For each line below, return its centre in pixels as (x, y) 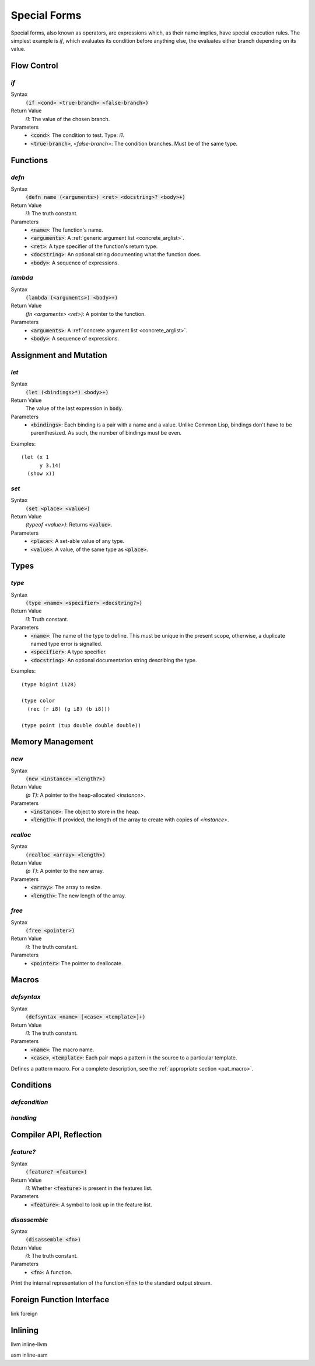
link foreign (24, 1314)
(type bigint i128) (49, 684)
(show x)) (41, 474)
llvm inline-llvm (29, 1344)
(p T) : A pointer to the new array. (65, 871)
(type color (38, 701)
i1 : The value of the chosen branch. (68, 119)
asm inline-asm (29, 1355)
